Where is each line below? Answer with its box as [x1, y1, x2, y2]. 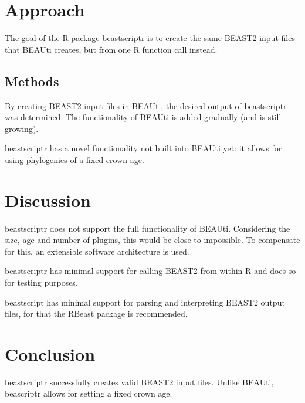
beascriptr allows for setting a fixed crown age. [5, 387, 172, 399]
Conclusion [5, 341, 96, 365]
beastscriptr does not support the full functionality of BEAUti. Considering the [5, 222, 290, 234]
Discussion [5, 188, 91, 212]
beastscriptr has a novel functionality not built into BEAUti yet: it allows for [5, 142, 282, 154]
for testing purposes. [5, 276, 78, 288]
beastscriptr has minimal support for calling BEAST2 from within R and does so [5, 265, 296, 277]
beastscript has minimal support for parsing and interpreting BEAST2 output [5, 296, 285, 308]
